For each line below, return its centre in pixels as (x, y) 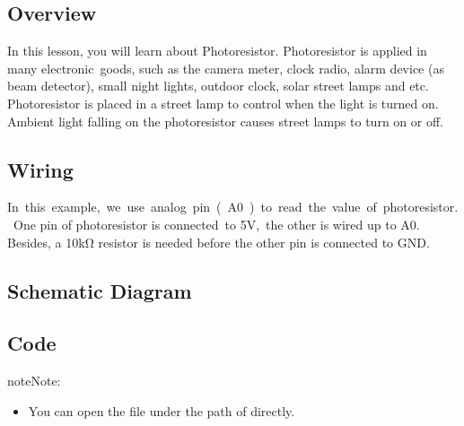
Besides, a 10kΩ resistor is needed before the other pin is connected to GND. (219, 242)
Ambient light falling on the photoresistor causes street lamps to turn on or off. (225, 121)
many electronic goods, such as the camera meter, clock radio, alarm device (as (226, 68)
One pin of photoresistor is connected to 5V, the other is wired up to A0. (216, 224)
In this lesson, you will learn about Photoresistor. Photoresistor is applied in (217, 51)
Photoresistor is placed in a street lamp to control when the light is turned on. (223, 103)
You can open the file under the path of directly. (162, 410)
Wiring (40, 169)
